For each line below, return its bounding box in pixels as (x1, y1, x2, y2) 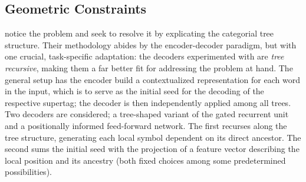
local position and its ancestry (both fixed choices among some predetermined (5, 154, 286, 166)
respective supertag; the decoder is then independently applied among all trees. (5, 96, 291, 108)
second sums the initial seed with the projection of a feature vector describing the (5, 143, 300, 155)
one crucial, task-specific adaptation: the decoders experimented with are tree (5, 50, 284, 62)
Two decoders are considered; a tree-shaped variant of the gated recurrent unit (5, 108, 289, 120)
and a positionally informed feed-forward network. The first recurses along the (5, 119, 287, 131)
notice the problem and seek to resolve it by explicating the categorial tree (5, 27, 274, 39)
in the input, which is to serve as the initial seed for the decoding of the (5, 85, 264, 97)
